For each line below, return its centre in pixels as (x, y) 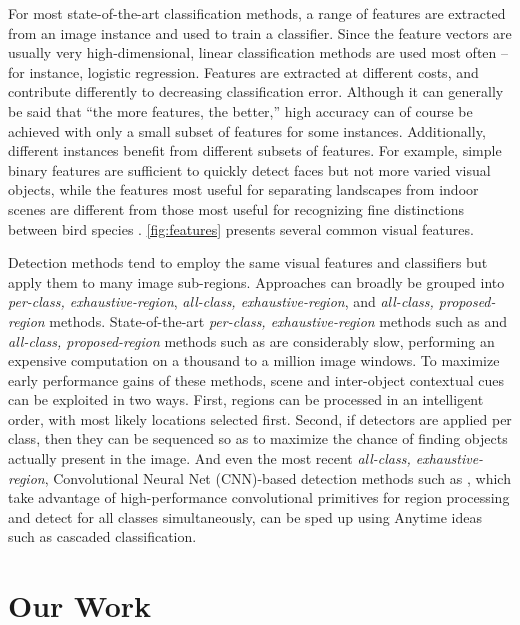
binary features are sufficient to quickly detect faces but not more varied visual (249, 169)
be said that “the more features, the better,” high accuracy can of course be (240, 110)
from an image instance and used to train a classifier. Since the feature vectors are (260, 32)
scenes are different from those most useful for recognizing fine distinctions (236, 208)
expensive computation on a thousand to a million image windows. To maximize (254, 360)
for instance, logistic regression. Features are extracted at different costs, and (243, 71)
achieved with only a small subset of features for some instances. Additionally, (247, 130)
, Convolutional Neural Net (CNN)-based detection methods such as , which (277, 477)
